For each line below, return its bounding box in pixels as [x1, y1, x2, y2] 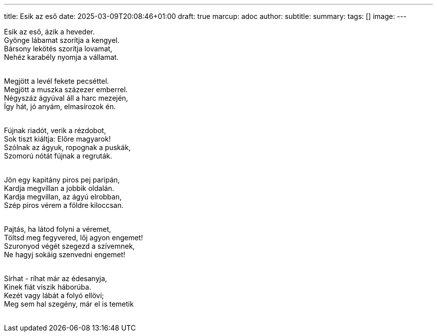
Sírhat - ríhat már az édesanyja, [4, 274, 107, 283]
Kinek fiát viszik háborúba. [4, 283, 91, 291]
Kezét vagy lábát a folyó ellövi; [4, 291, 104, 300]
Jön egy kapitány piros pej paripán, [4, 175, 120, 184]
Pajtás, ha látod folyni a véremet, [4, 225, 111, 233]
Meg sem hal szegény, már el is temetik [4, 300, 134, 308]
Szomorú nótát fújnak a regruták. [4, 152, 112, 160]
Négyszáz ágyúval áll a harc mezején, [4, 94, 128, 102]
